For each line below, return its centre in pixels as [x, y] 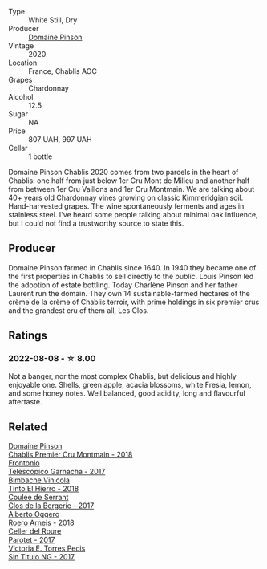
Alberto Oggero [34, 514]
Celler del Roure [35, 531]
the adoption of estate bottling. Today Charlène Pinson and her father [123, 285]
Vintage [21, 46]
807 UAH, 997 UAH [60, 139]
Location [23, 63]
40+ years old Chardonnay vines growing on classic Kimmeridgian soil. [126, 197]
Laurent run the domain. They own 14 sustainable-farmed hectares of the [129, 293]
